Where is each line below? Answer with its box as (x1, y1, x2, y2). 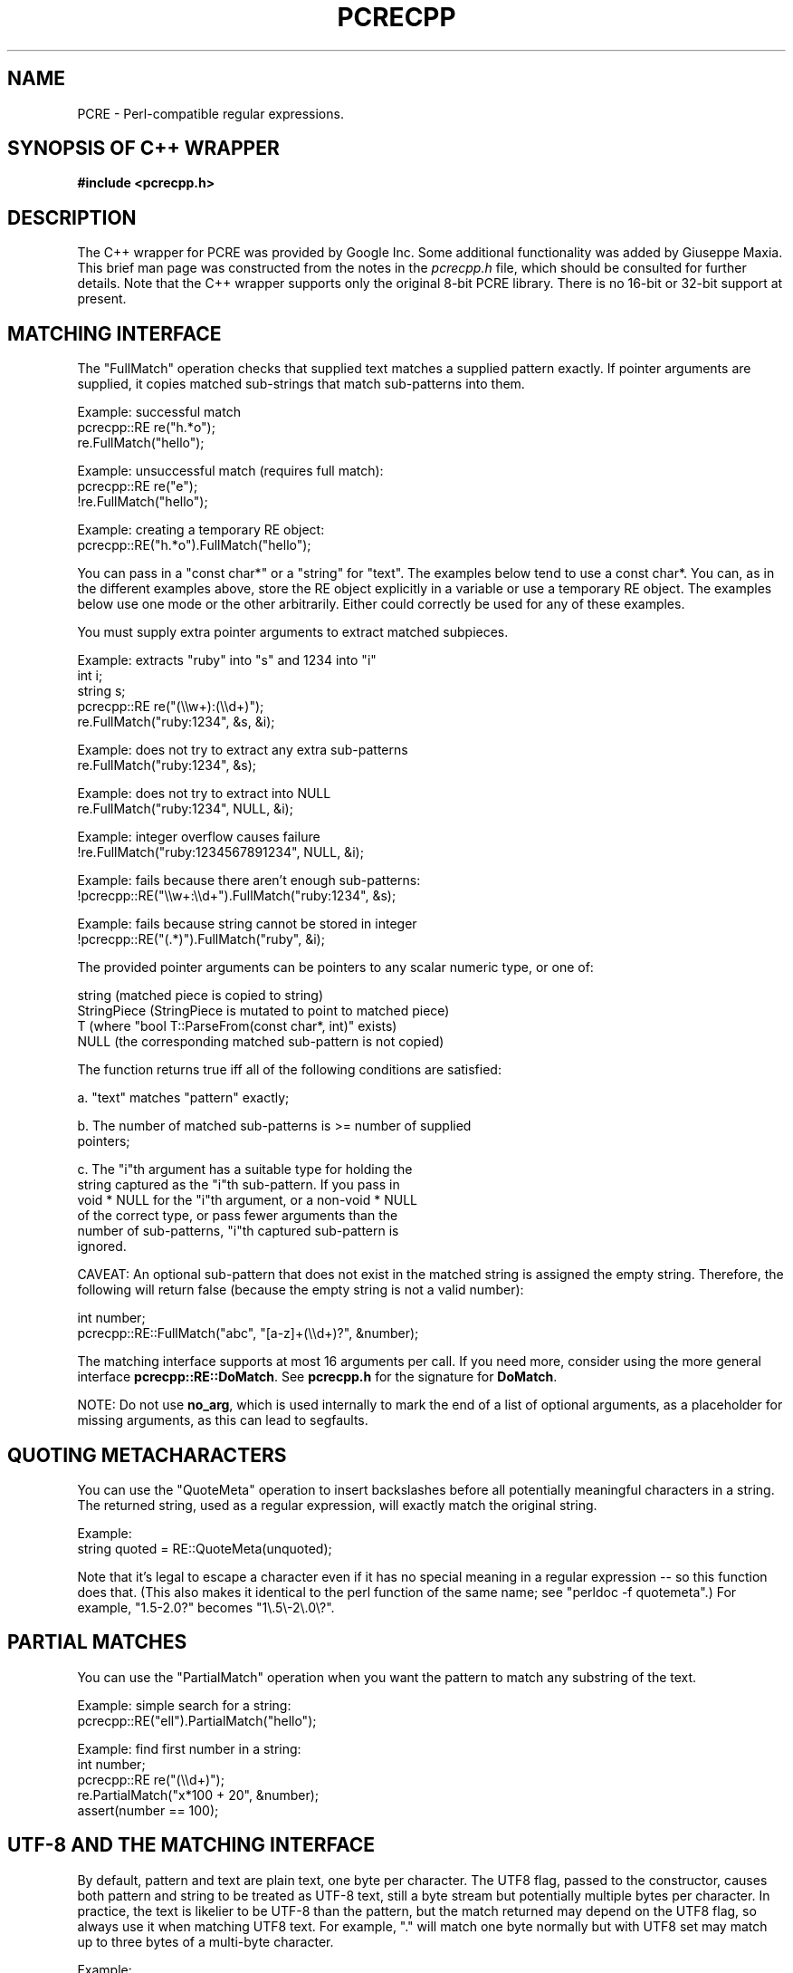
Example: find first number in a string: (77, 1740, 301, 1756)
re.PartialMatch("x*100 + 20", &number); (77, 1786, 320, 1803)
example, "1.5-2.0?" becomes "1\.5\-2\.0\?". (77, 1599, 335, 1615)
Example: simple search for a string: (77, 1697, 291, 1713)
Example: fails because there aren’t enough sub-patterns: (77, 872, 421, 889)
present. (77, 291, 127, 307)
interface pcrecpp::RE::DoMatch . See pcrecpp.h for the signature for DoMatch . (77, 1369, 558, 1385)
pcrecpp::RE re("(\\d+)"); (77, 1771, 225, 1787)
